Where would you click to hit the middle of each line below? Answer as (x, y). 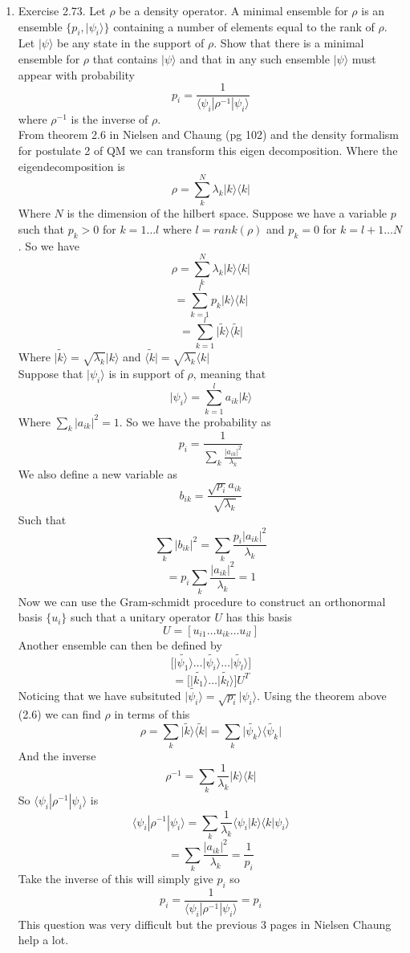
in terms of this (152, 713)
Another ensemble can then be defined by (120, 644)
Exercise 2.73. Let (62, 10)
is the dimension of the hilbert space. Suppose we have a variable (227, 213)
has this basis (259, 617)
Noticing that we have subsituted (99, 695)
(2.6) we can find (59, 713)
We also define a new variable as (97, 474)
